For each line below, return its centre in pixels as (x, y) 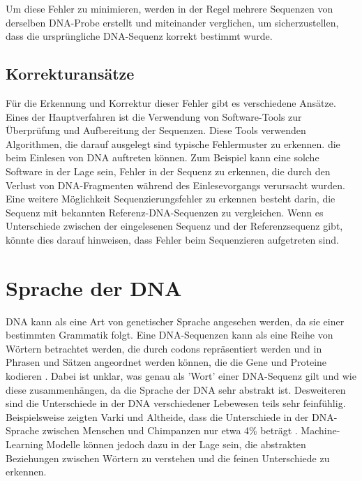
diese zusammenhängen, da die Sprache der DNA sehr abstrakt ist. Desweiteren (176, 389)
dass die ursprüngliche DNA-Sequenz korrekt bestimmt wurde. (139, 36)
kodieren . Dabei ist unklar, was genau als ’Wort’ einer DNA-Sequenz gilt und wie (181, 376)
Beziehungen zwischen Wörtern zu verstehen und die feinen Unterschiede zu (168, 458)
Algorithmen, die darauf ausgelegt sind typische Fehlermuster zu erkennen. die (173, 143)
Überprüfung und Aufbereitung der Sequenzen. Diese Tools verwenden (156, 130)
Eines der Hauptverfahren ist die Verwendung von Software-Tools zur (154, 116)
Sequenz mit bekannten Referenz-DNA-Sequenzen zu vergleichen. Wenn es (165, 212)
